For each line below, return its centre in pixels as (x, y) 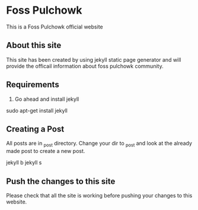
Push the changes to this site (61, 181)
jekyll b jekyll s (24, 163)
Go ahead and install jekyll (47, 99)
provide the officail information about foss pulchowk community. (85, 66)
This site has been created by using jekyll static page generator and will (94, 59)
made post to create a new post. (46, 151)
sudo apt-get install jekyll (37, 110)
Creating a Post (35, 129)
